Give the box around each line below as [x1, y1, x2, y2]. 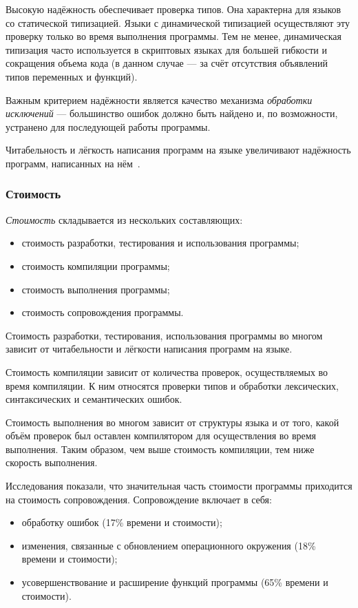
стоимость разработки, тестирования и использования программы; [21, 235, 299, 250]
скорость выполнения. [6, 455, 98, 470]
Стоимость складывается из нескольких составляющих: [6, 212, 243, 227]
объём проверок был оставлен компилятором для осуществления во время [6, 428, 317, 443]
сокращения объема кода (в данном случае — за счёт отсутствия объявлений [6, 56, 328, 70]
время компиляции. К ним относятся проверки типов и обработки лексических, [6, 378, 339, 392]
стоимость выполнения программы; [21, 282, 170, 296]
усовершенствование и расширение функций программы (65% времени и [21, 575, 328, 589]
